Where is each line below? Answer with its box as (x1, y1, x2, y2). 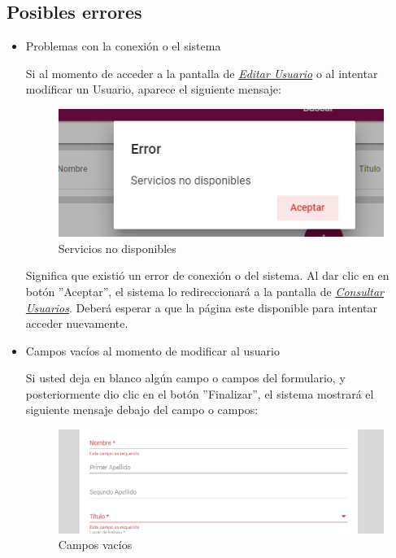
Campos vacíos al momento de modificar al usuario (25, 342, 280, 359)
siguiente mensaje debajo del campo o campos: (25, 401, 259, 418)
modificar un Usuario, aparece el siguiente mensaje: (25, 81, 281, 98)
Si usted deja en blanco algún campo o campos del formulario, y (25, 369, 346, 386)
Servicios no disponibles (58, 239, 176, 256)
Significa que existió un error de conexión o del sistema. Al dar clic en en (25, 267, 389, 284)
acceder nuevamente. (25, 315, 128, 332)
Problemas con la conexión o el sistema (25, 37, 221, 54)
